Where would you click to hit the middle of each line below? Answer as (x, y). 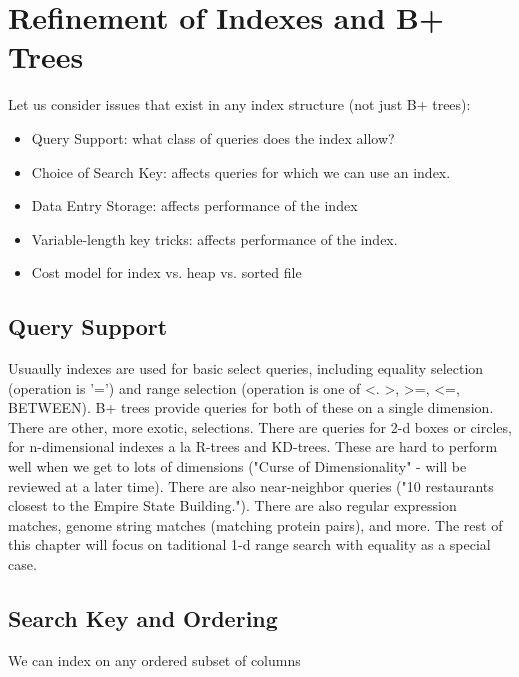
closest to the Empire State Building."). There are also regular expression (232, 505)
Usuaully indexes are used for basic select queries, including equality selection (246, 368)
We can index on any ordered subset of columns (154, 659)
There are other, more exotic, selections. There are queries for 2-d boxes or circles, (260, 426)
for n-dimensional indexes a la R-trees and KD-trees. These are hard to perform (253, 446)
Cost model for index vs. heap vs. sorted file (166, 272)
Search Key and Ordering (143, 618)
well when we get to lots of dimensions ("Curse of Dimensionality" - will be (237, 466)
